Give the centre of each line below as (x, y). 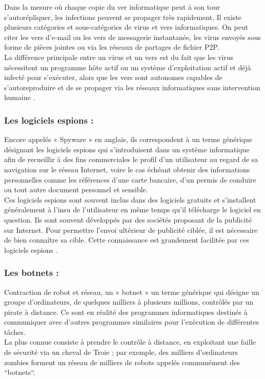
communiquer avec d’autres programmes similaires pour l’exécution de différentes (132, 322)
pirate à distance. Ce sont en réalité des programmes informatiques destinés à (126, 312)
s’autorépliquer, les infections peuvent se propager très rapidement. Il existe (123, 17)
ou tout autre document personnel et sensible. (76, 189)
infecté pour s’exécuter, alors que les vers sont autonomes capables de (113, 77)
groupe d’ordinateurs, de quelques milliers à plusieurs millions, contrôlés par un (129, 302)
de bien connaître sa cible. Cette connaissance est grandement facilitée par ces (127, 240)
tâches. (15, 332)
